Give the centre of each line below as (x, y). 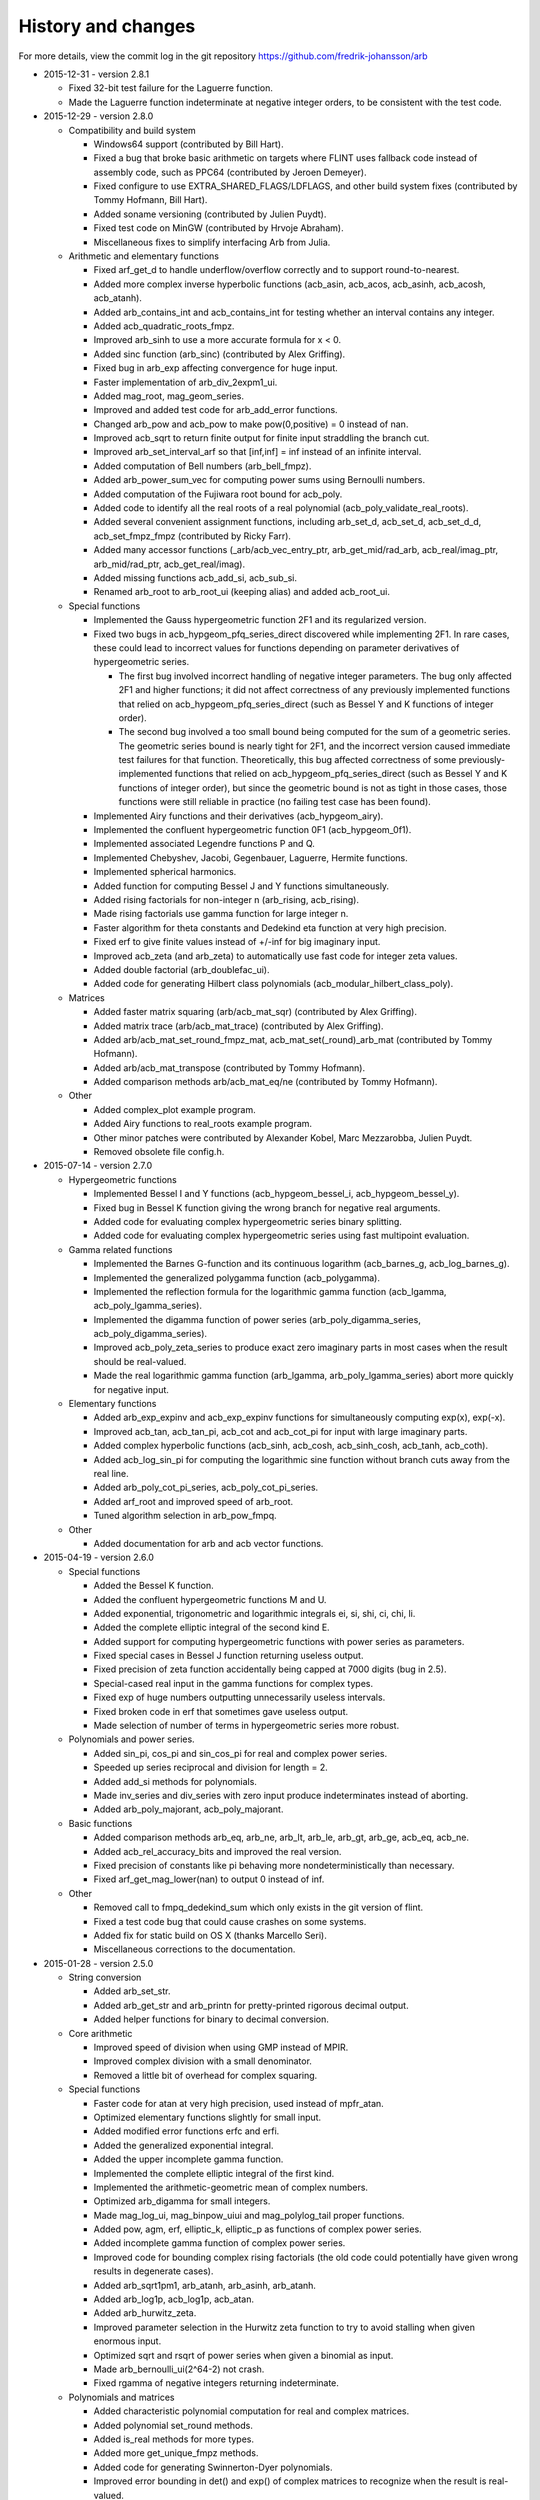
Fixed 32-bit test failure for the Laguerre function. (171, 88)
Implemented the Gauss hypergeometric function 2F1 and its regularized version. (260, 620)
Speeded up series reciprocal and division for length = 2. (211, 1767)
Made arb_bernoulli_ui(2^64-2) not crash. (179, 2369)
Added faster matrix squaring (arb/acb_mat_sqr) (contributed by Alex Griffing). (255, 1012)
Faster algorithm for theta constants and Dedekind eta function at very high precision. (270, 927)
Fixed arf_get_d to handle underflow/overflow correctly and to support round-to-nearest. (276, 270)
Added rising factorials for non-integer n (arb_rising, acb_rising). (226, 899)
